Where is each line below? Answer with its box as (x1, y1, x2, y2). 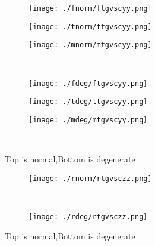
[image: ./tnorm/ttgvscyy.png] (29, 22, 152, 31)
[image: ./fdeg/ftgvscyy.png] (29, 79, 148, 88)
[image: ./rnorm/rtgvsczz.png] (29, 174, 152, 183)
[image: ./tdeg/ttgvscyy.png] (29, 97, 148, 106)
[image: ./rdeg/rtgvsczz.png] (29, 212, 148, 221)
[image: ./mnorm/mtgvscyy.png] (29, 41, 152, 50)
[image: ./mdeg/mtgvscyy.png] (29, 115, 148, 124)
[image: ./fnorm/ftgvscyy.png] (29, 4, 152, 13)
